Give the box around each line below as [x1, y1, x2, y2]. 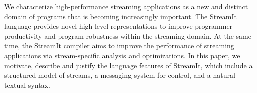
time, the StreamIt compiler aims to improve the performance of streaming [4, 40, 234, 51]
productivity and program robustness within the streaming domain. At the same [4, 30, 251, 41]
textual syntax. [4, 79, 50, 90]
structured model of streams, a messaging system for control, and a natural [4, 70, 235, 80]
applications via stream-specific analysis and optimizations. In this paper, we [4, 50, 240, 60]
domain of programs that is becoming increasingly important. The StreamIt [4, 11, 237, 21]
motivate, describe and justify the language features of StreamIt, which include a [4, 60, 253, 70]
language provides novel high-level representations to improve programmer [4, 21, 233, 31]
